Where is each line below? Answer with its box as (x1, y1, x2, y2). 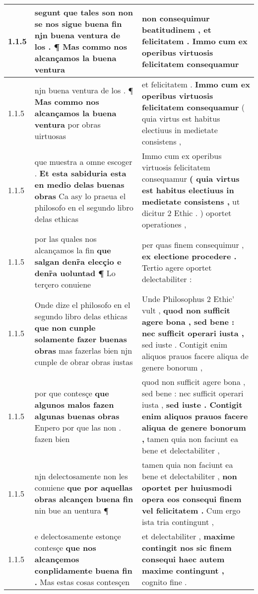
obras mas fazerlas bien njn (34, 344, 132, 356)
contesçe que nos (34, 542, 96, 553)
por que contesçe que (34, 387, 109, 399)
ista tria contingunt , (141, 516, 214, 527)
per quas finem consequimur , (141, 238, 244, 250)
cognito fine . (141, 576, 187, 588)
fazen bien (34, 433, 70, 445)
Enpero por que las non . (34, 422, 122, 433)
